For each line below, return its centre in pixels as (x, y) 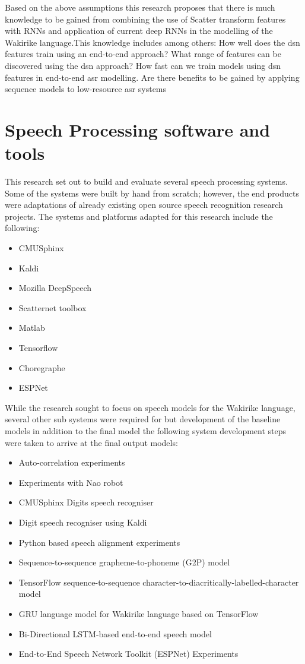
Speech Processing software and (138, 129)
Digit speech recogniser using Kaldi (83, 522)
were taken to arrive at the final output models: (91, 442)
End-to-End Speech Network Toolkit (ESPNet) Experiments (128, 654)
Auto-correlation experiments (72, 462)
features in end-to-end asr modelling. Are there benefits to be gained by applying (152, 77)
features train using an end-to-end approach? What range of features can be (143, 54)
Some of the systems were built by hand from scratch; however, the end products (152, 193)
